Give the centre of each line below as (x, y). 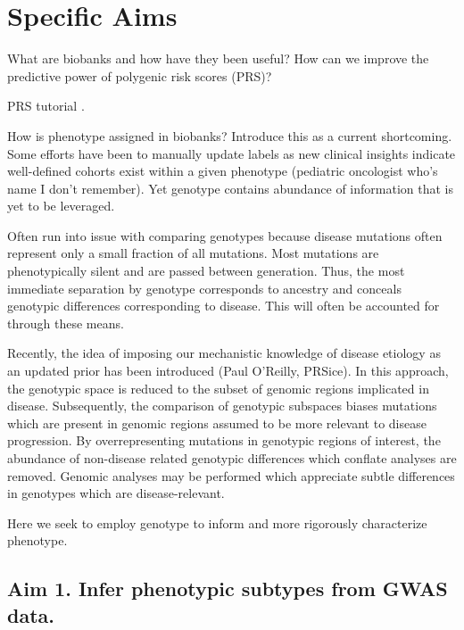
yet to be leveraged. (61, 206)
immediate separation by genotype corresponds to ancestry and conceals (204, 288)
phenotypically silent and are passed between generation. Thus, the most (206, 271)
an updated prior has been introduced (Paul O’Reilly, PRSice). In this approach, (228, 371)
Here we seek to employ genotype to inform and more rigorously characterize (217, 522)
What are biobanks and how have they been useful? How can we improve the (218, 58)
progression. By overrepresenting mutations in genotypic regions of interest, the (224, 440)
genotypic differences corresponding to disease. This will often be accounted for (224, 306)
